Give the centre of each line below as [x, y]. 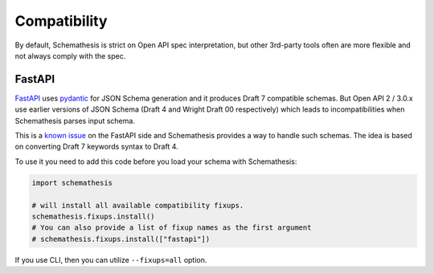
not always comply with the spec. [70, 55]
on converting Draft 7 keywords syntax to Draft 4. [96, 147]
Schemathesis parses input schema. [75, 121]
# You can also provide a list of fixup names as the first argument [172, 228]
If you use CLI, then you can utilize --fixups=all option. [111, 260]
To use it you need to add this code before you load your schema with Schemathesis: [156, 162]
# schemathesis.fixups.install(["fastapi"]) [121, 239]
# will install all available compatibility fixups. [138, 205]
